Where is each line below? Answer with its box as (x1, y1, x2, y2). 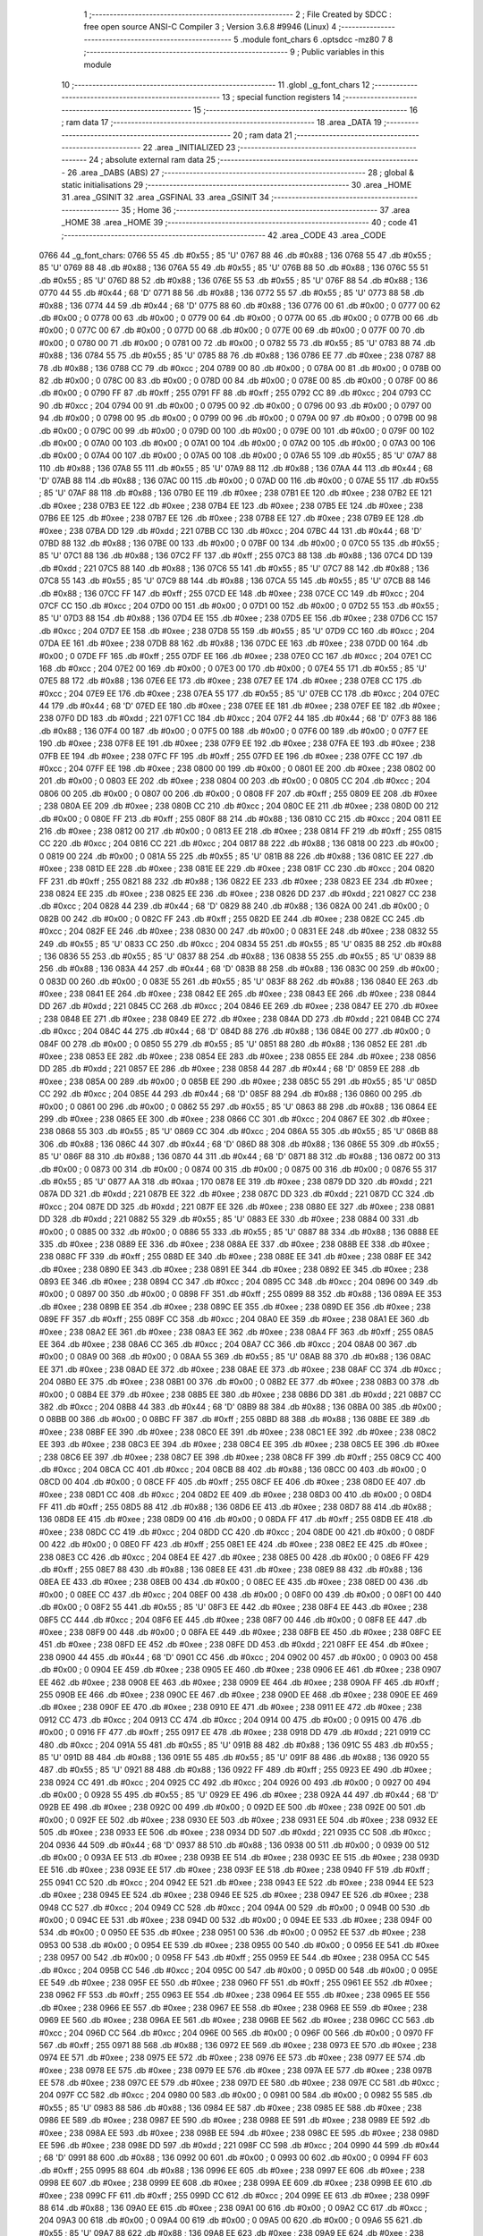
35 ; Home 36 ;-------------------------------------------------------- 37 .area (121, 204, 411, 215)
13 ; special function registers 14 (222, 92, 342, 103)
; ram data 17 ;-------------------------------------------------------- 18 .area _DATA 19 (61, 117, 382, 128)
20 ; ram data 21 (233, 130, 292, 140)
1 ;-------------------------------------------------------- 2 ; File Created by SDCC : (83, 9, 393, 20)
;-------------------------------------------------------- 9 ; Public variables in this (83, 47, 385, 57)
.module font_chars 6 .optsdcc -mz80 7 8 (240, 34, 394, 45)
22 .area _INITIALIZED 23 (142, 141, 236, 152)
